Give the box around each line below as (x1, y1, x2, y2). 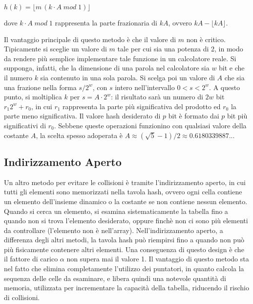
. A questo (209, 82, 240, 92)
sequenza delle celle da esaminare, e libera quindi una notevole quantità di (4, 273, 226, 283)
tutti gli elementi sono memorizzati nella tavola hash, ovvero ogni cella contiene (4, 187, 242, 197)
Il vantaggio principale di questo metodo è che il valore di (4, 34, 176, 44)
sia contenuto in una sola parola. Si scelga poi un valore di (40, 72, 215, 82)
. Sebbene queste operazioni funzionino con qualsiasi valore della (54, 120, 247, 130)
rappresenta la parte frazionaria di (55, 18, 157, 27)
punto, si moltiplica (4, 92, 62, 102)
